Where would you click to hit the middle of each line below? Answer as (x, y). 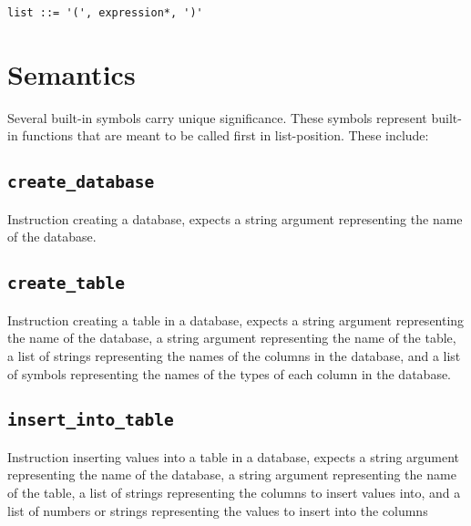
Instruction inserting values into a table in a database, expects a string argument (234, 456)
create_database (81, 182)
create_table (66, 284)
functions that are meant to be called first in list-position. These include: (225, 135)
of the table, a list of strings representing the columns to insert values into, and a (234, 493)
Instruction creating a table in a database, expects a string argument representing (236, 320)
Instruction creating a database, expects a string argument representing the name (235, 218)
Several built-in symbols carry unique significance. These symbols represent (217, 117)
